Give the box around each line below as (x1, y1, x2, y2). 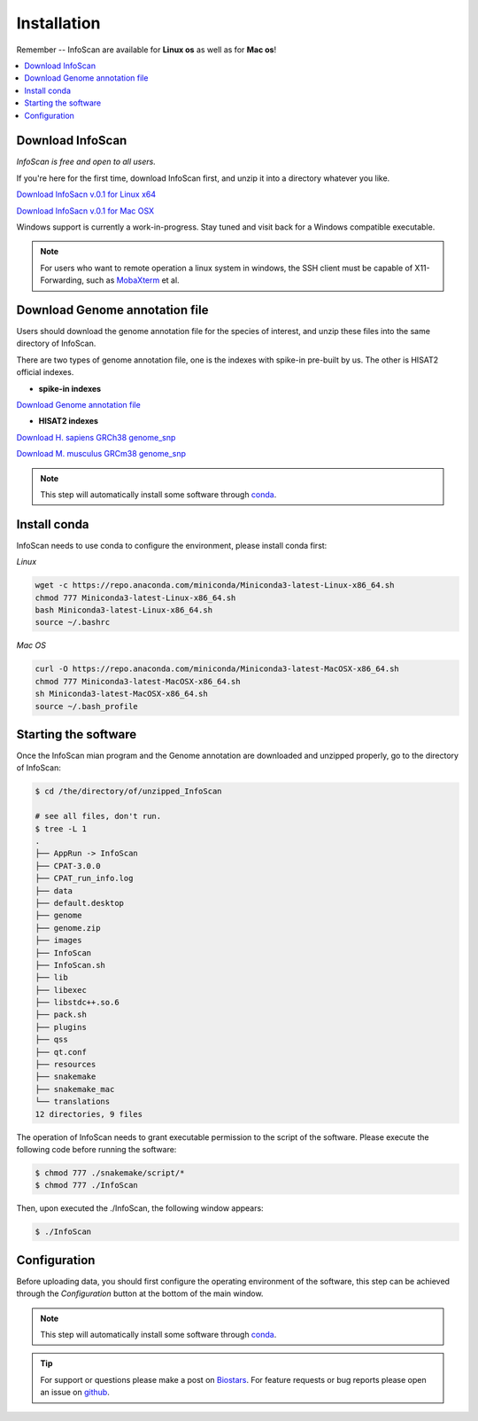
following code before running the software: (16, 1144, 177, 1154)
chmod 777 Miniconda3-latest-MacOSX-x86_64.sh (35, 676, 241, 686)
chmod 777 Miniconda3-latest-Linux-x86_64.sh (35, 592, 236, 603)
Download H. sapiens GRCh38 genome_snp (16, 432, 176, 442)
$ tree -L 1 (35, 824, 88, 833)
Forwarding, (40, 275, 84, 285)
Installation (16, 13, 101, 33)
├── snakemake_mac (35, 1084, 115, 1094)
